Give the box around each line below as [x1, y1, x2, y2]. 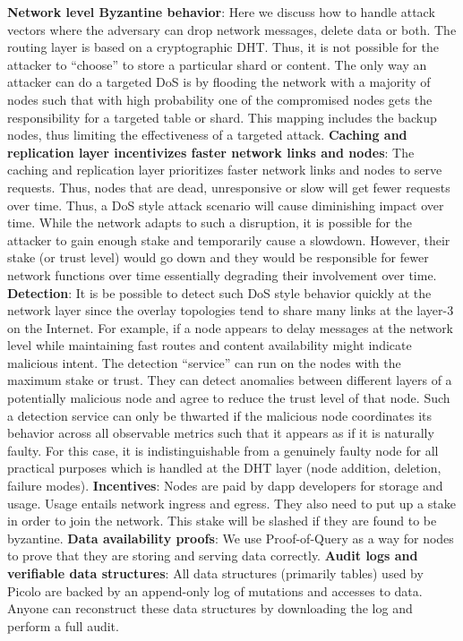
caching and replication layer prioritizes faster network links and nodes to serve [7, 160, 442, 179]
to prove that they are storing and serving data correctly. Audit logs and [7, 546, 418, 565]
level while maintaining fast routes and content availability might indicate [7, 336, 412, 355]
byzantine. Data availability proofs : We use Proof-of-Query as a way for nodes [7, 528, 454, 547]
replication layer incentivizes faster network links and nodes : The [7, 142, 415, 161]
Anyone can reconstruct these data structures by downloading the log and [7, 599, 413, 618]
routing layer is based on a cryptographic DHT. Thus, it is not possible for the [7, 38, 439, 56]
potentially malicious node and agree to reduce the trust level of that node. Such [7, 389, 450, 407]
